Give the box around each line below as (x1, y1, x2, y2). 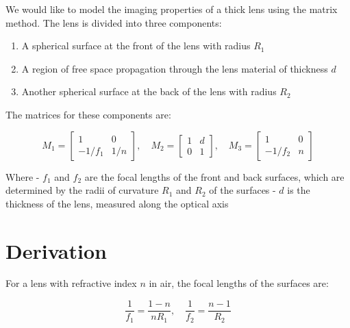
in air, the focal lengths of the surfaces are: (149, 276, 329, 290)
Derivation (5, 236, 107, 264)
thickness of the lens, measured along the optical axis (5, 196, 229, 210)
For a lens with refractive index (5, 276, 137, 290)
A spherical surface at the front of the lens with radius (21, 38, 251, 53)
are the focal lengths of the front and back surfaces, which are (84, 169, 345, 184)
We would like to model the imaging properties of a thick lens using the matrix (5, 2, 338, 16)
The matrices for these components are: (5, 107, 171, 121)
